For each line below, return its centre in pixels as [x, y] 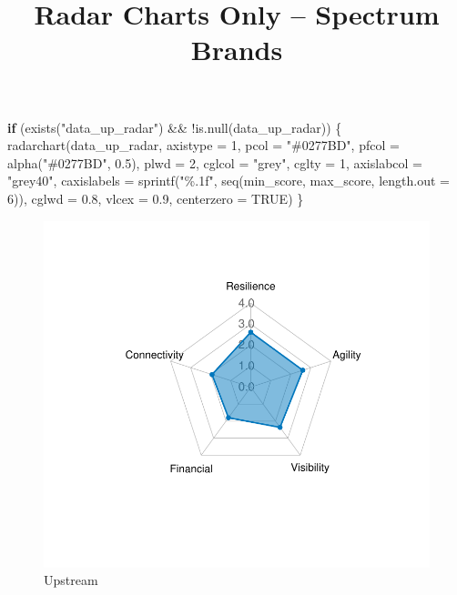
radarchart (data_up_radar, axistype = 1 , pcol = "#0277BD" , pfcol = [203, 145]
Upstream [71, 580]
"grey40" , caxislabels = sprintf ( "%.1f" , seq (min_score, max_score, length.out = [228, 181]
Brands [237, 50]
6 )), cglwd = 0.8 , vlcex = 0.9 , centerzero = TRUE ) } [156, 198]
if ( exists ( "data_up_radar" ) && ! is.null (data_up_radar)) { [175, 127]
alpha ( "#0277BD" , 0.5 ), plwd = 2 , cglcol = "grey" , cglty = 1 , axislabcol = [215, 162]
